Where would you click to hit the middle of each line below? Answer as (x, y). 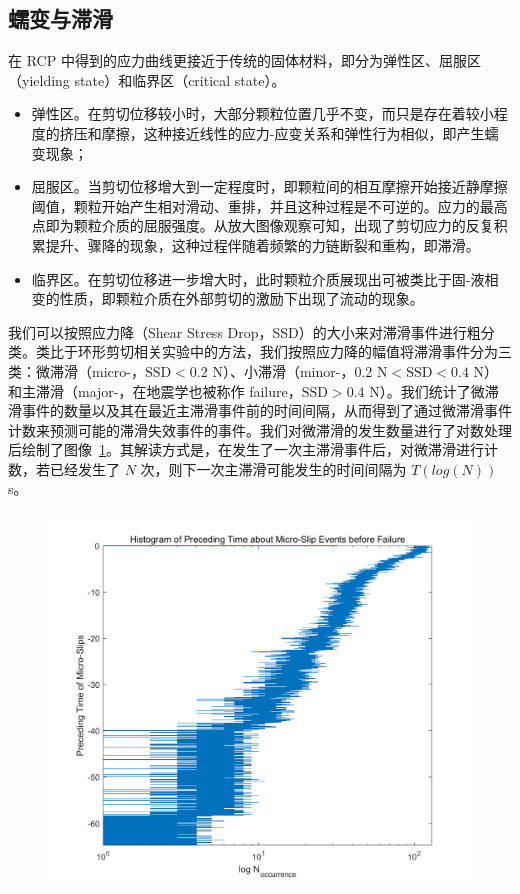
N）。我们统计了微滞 (434, 390)
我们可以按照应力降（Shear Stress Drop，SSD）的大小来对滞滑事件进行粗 (244, 331)
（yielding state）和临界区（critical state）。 (147, 79)
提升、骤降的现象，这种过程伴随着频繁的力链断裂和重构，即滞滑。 (262, 244)
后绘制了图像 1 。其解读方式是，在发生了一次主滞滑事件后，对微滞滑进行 (246, 449)
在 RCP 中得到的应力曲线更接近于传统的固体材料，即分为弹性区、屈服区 (244, 60)
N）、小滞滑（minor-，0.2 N (300, 370)
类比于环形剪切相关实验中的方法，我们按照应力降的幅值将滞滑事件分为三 (273, 351)
